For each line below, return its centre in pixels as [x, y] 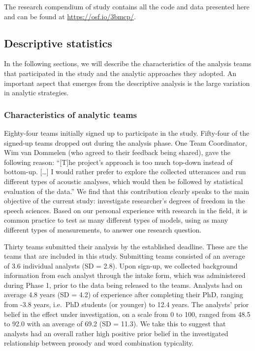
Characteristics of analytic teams [71, 114]
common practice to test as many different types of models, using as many [116, 220]
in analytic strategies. [36, 93]
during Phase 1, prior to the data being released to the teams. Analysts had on [123, 285]
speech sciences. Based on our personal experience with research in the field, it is [126, 210]
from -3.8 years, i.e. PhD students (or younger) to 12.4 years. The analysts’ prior [127, 304]
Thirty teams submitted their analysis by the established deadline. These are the [126, 246]
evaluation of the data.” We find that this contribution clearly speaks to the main [127, 191]
